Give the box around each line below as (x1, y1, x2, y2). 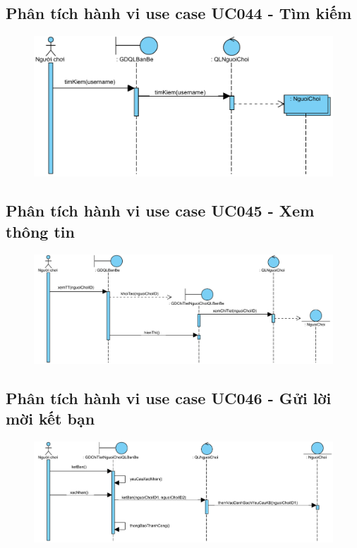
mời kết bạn (6, 408, 95, 430)
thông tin (6, 220, 75, 242)
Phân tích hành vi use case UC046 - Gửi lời (6, 386, 332, 408)
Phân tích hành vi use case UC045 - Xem (6, 200, 315, 221)
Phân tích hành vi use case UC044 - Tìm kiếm (6, 2, 352, 24)
